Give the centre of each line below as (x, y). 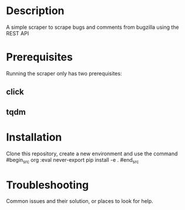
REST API (18, 33)
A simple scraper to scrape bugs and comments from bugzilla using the (92, 27)
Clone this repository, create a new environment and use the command (92, 154)
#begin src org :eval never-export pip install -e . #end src (73, 160)
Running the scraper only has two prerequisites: (64, 73)
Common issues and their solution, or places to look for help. (80, 201)
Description (35, 11)
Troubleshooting (48, 185)
